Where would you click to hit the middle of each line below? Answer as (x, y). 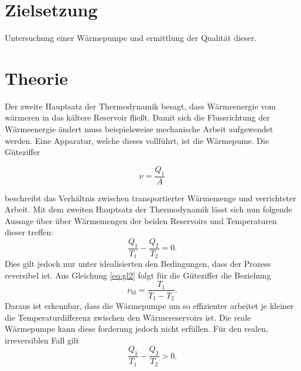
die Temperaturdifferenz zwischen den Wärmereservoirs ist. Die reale (128, 317)
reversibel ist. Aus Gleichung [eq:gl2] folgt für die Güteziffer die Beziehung (138, 275)
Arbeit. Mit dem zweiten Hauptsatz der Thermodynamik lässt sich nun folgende (148, 209)
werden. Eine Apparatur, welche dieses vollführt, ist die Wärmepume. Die (137, 140)
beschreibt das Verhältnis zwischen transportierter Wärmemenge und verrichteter (150, 197)
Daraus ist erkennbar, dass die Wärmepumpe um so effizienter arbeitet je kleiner (149, 305)
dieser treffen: (29, 232)
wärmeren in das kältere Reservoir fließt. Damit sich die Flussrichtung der (137, 117)
